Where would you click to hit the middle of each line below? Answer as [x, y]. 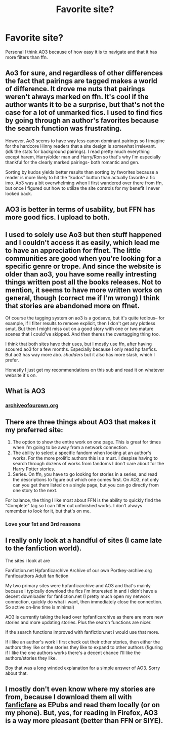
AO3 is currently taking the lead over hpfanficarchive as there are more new [84, 617]
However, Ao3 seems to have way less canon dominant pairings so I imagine [85, 141]
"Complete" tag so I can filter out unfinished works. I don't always [74, 506]
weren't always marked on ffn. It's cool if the [77, 97]
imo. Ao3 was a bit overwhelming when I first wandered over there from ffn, [84, 183]
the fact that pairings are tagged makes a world [81, 81]
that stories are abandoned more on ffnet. [73, 306]
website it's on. [21, 375]
